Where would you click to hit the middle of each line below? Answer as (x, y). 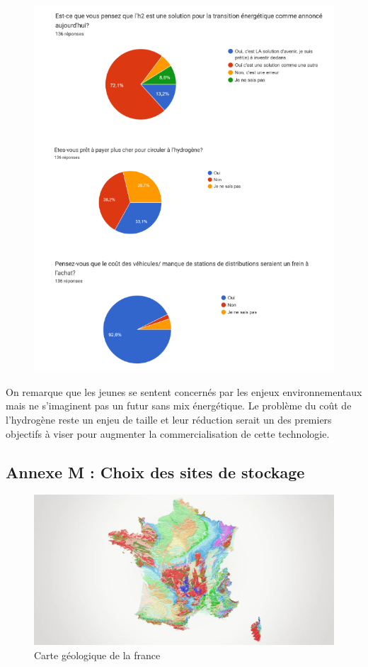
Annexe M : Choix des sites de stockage (155, 472)
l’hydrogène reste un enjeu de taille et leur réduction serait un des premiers (169, 419)
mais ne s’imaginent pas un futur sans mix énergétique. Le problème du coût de (179, 406)
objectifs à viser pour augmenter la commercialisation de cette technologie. (168, 433)
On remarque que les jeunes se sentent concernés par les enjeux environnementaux (184, 391)
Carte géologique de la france (97, 655)
